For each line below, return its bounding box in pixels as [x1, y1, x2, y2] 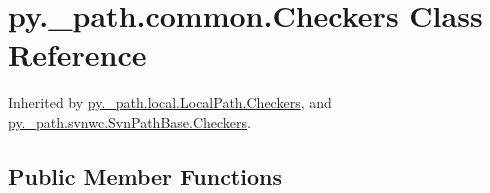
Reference [8, 34, 147, 75]
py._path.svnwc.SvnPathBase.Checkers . [8, 111, 251, 132]
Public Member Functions [8, 160, 282, 191]
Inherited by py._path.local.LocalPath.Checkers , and [8, 92, 332, 113]
